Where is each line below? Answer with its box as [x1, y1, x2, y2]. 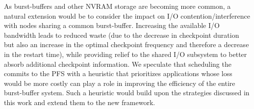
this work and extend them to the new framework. [4, 97, 155, 107]
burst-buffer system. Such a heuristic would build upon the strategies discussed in [4, 87, 250, 98]
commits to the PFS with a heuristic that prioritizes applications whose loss [4, 68, 232, 79]
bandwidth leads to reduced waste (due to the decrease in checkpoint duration [4, 29, 239, 40]
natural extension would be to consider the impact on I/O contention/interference [4, 10, 250, 21]
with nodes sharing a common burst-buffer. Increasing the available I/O [4, 20, 220, 30]
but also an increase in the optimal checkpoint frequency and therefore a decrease [4, 39, 249, 50]
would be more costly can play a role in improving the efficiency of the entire [4, 78, 235, 88]
